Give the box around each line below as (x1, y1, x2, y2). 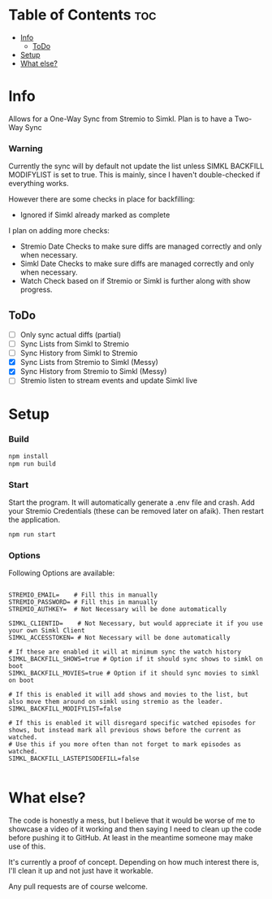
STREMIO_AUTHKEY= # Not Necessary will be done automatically (8, 606, 227, 614)
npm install (8, 452, 49, 460)
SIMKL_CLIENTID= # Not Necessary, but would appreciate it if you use (8, 619, 264, 628)
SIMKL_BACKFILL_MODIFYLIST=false (8, 705, 122, 713)
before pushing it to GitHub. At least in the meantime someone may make (8, 833, 253, 842)
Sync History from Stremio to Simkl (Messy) (19, 367, 167, 376)
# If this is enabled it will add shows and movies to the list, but (8, 691, 249, 699)
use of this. (8, 841, 46, 851)
